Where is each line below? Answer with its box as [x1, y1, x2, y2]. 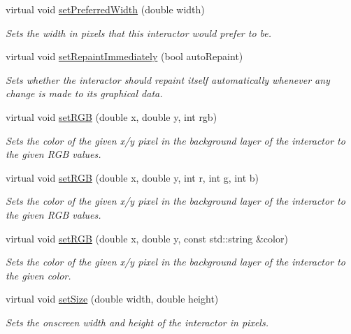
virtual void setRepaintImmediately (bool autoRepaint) [6, 49, 243, 64]
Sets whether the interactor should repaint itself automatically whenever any [6, 72, 330, 87]
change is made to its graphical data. [6, 86, 163, 101]
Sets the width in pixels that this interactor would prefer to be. [6, 25, 272, 40]
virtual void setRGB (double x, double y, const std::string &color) [6, 231, 288, 245]
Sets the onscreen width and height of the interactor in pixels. [6, 314, 268, 329]
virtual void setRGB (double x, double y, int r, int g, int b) [6, 170, 259, 184]
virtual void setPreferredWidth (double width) [6, 2, 205, 16]
